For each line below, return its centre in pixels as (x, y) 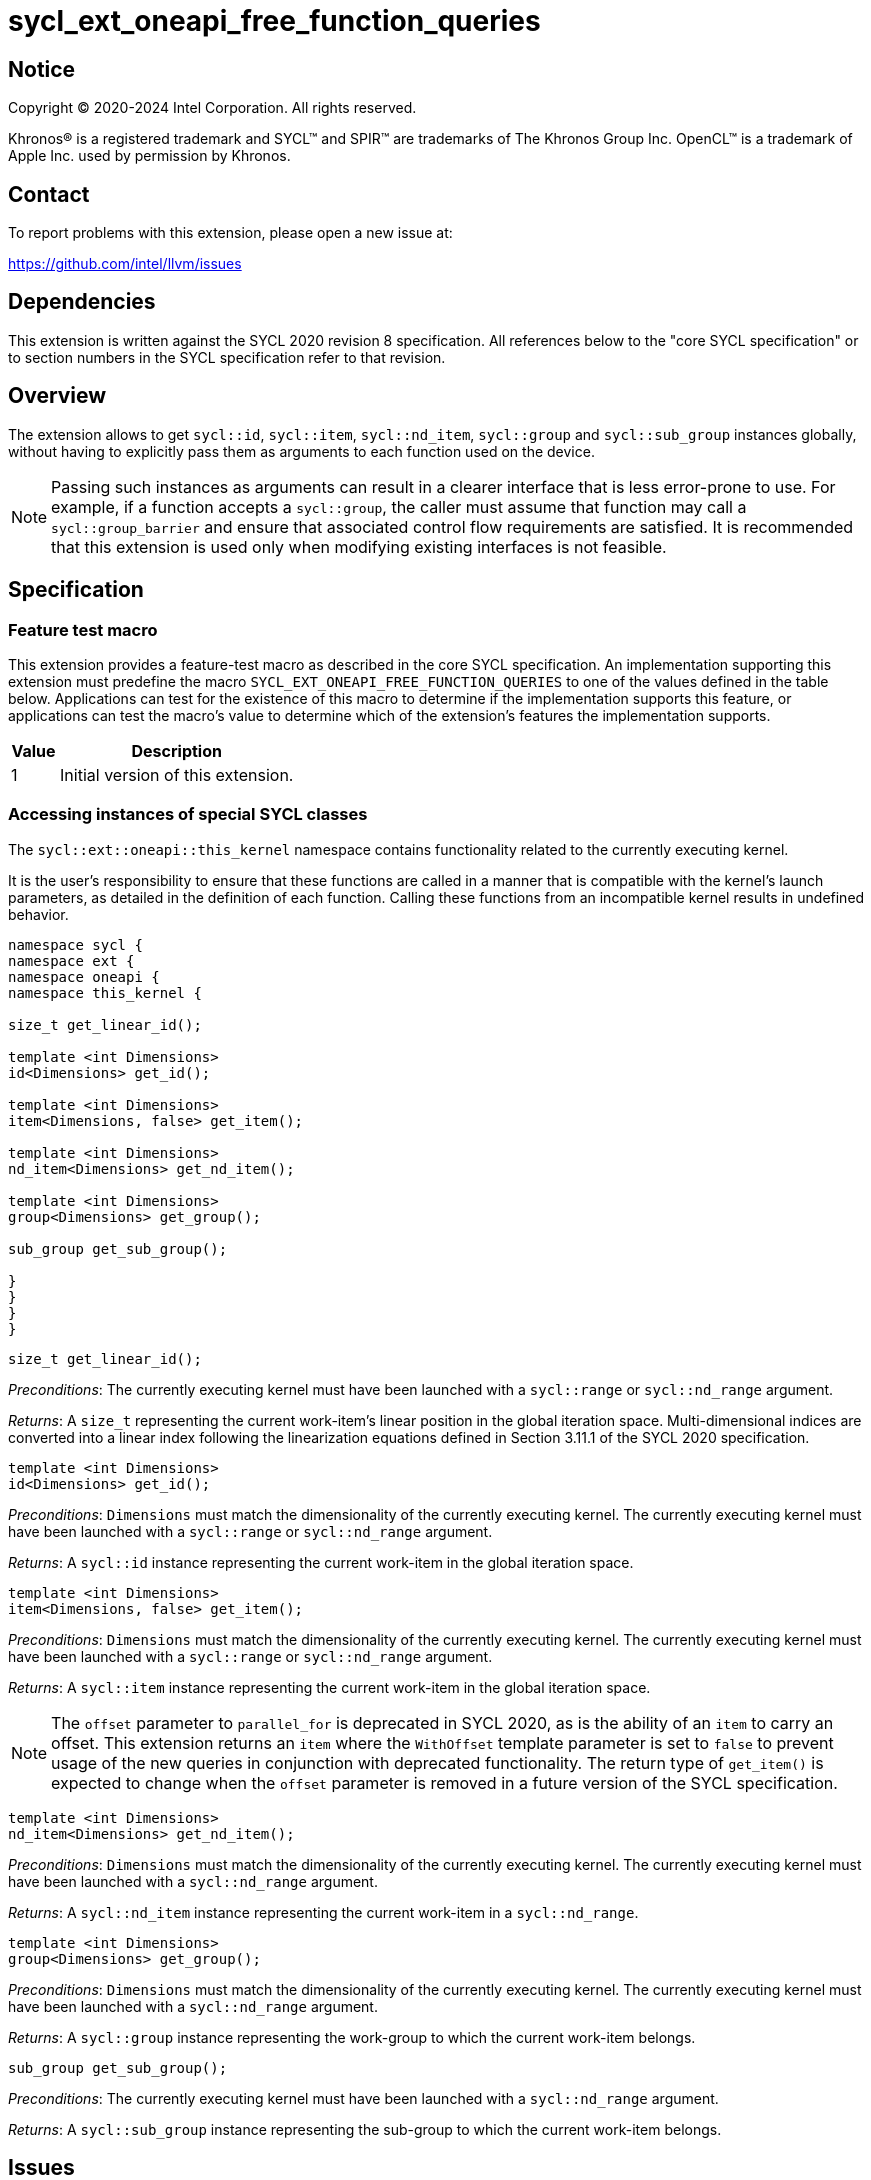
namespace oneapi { (84, 976)
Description (176, 750)
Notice (42, 69)
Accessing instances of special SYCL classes (188, 814)
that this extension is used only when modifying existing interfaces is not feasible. (359, 546)
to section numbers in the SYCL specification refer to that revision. (227, 357)
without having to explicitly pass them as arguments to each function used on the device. (301, 451)
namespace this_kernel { (105, 992)
